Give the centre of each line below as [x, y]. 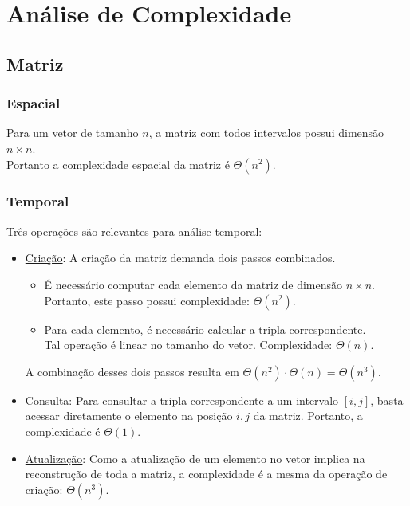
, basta [387, 400]
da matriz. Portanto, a [308, 416]
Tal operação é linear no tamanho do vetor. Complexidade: [188, 345]
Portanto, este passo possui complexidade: [147, 300]
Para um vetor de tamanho [73, 133]
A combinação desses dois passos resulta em [132, 371]
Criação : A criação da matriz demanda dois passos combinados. [180, 258]
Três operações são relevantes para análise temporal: [134, 231]
